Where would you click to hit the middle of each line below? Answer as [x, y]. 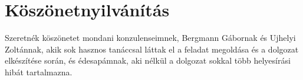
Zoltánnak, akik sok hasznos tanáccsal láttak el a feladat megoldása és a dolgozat [152, 49]
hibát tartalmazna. [39, 72]
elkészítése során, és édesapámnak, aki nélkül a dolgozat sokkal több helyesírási [148, 60]
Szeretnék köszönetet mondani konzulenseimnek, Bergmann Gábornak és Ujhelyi [150, 38]
